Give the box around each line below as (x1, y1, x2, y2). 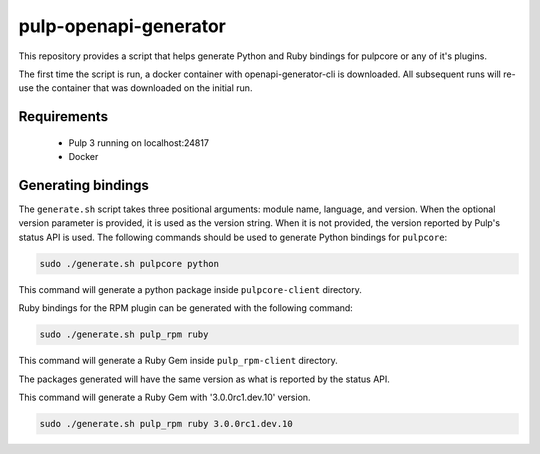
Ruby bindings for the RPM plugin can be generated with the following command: (18, 302, 354, 314)
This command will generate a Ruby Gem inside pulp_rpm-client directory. (18, 355, 339, 367)
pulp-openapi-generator (18, 15, 227, 37)
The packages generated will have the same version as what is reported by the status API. (18, 373, 390, 385)
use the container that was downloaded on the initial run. (18, 82, 253, 94)
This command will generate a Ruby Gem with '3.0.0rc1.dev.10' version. (18, 391, 311, 403)
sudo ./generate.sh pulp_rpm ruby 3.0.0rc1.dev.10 (39, 418, 294, 429)
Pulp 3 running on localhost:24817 (68, 136, 210, 149)
